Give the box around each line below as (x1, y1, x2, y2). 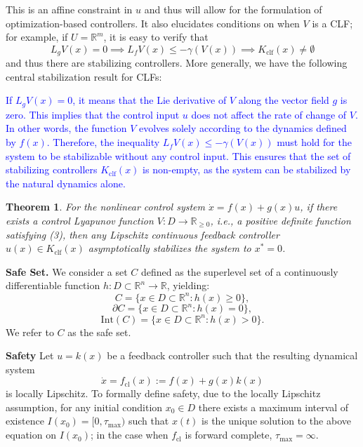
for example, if (6, 29, 68, 44)
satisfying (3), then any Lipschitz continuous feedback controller (6, 227, 279, 241)
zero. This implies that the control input (6, 107, 180, 121)
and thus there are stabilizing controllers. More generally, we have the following (6, 55, 348, 70)
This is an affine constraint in (6, 2, 133, 16)
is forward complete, (185, 427, 272, 442)
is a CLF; (312, 15, 353, 30)
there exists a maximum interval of (198, 399, 349, 414)
